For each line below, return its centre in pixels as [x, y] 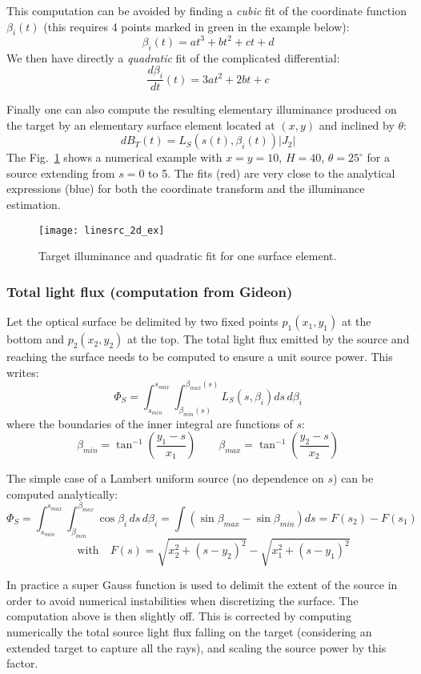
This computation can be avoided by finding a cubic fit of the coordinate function [206, 10]
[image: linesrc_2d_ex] [102, 230]
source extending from [61, 173]
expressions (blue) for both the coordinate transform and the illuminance [186, 189]
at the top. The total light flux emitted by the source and [268, 339]
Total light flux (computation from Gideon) [150, 291]
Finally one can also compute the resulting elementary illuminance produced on [202, 109]
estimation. [34, 205]
